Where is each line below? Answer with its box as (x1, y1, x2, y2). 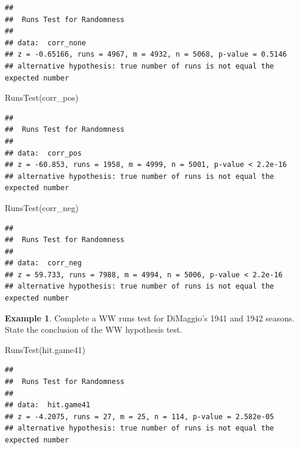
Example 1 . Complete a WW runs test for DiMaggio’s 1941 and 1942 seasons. (5, 311, 295, 324)
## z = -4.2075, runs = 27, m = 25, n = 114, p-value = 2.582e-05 (5, 412, 275, 421)
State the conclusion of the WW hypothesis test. (5, 323, 183, 336)
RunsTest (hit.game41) (5, 343, 85, 355)
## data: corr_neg (5, 259, 82, 268)
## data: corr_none (5, 38, 87, 47)
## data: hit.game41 (5, 401, 91, 410)
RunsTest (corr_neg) (5, 201, 79, 213)
